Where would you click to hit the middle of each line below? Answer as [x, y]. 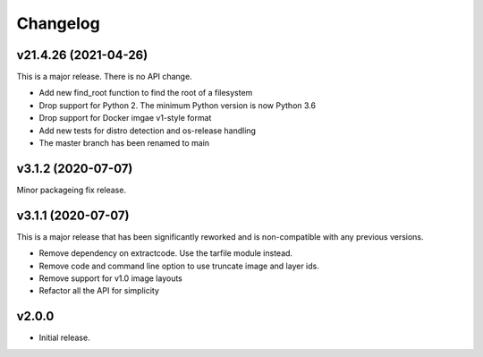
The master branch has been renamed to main [124, 143]
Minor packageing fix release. [72, 190]
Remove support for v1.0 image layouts [110, 278]
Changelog [58, 23]
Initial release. [64, 338]
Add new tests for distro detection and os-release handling [148, 131]
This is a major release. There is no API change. [104, 77]
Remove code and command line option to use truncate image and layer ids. [179, 266]
